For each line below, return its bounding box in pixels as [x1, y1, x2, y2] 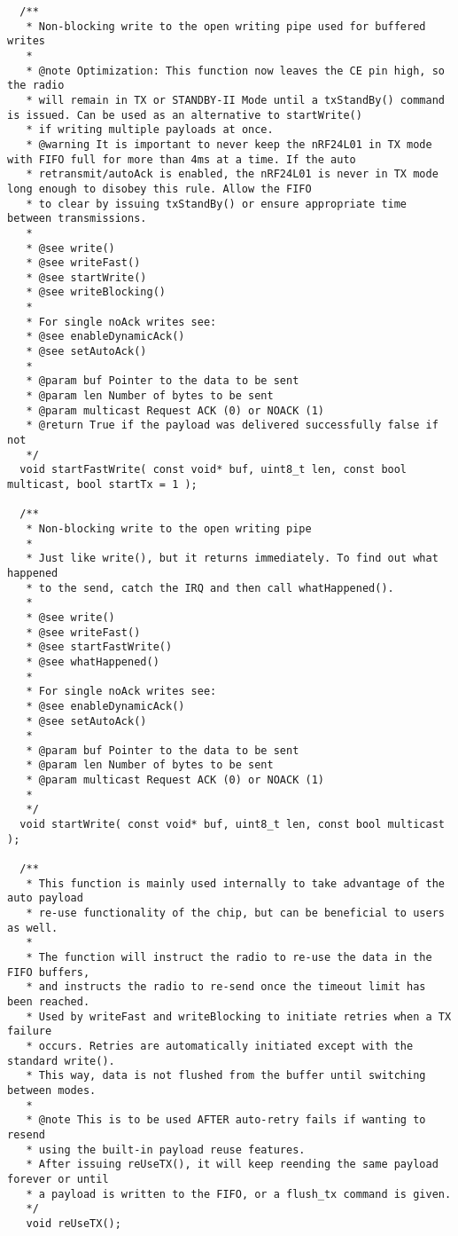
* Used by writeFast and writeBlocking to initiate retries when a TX [26, 1010, 452, 1023]
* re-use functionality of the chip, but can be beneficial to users [26, 907, 445, 920]
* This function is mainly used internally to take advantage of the [26, 877, 445, 890]
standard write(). [7, 1054, 115, 1067]
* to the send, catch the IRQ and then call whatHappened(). [26, 581, 394, 594]
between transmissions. [7, 212, 147, 225]
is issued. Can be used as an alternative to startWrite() [7, 108, 362, 122]
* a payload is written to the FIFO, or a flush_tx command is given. [26, 1187, 452, 1201]
